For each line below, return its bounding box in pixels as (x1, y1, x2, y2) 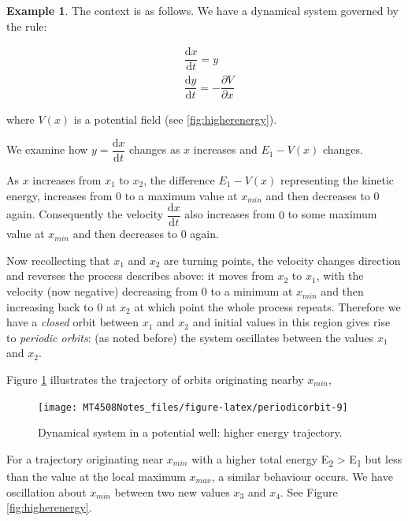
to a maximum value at (124, 187, 238, 203)
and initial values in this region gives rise (192, 314, 391, 330)
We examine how (6, 141, 88, 158)
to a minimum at (210, 283, 293, 300)
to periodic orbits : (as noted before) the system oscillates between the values (6, 329, 374, 345)
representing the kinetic (280, 172, 394, 188)
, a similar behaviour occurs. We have (211, 468, 393, 484)
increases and (193, 141, 258, 158)
